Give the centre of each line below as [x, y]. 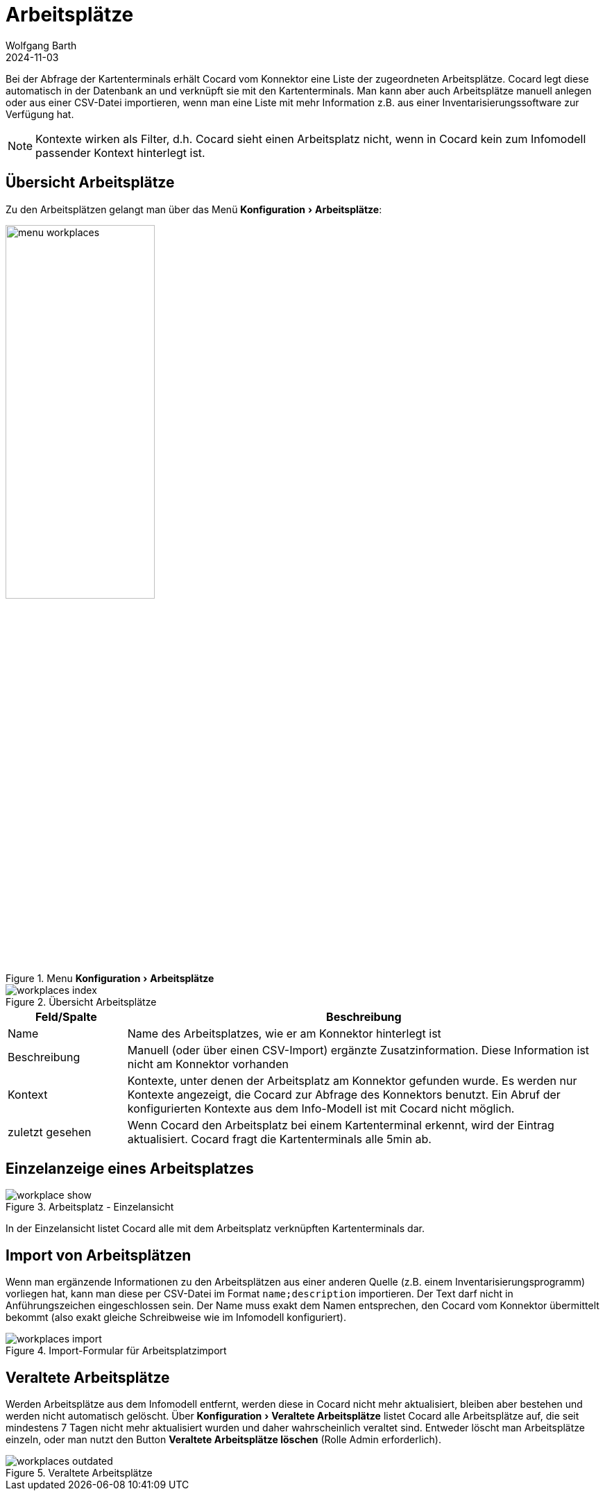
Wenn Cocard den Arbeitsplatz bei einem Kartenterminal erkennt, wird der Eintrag [341, 1125]
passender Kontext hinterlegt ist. [120, 152]
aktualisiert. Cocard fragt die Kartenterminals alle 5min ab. [279, 1139]
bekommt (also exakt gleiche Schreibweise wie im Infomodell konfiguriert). [176, 1318]
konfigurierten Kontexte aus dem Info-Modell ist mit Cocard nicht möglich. [321, 1108]
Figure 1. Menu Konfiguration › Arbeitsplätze [110, 978]
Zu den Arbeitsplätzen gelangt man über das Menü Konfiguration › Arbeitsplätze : [194, 209]
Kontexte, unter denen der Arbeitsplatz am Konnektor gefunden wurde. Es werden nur [352, 1080]
